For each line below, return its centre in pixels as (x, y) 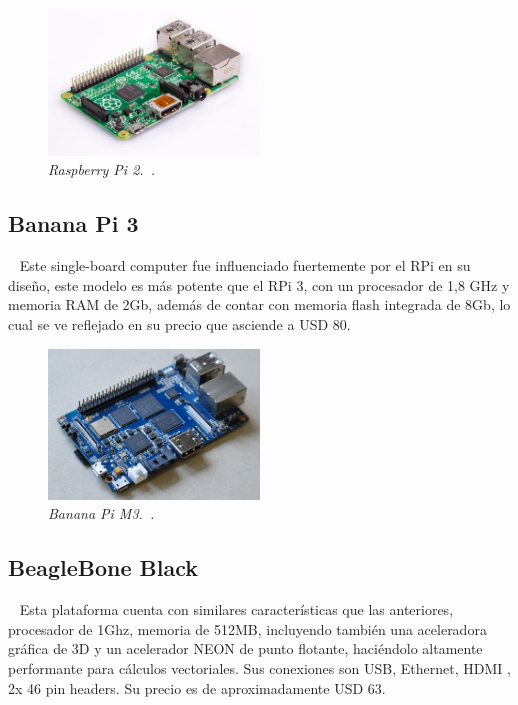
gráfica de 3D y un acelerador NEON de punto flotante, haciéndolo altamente (245, 648)
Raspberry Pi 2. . (102, 169)
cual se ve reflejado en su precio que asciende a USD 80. (179, 323)
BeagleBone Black (103, 567)
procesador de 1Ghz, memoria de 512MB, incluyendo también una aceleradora (247, 628)
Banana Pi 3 (73, 223)
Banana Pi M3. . (101, 513)
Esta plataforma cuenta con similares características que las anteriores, (236, 609)
